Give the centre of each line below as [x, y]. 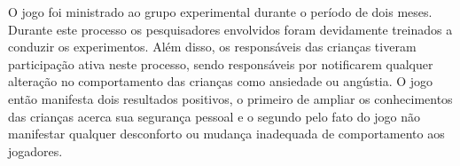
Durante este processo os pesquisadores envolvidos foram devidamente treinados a [230, 29]
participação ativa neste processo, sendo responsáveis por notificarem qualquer [221, 63]
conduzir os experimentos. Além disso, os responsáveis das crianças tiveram [212, 47]
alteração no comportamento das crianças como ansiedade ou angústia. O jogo [221, 81]
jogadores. [35, 150]
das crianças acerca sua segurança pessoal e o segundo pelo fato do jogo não [214, 116]
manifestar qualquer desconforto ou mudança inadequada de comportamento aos [226, 134]
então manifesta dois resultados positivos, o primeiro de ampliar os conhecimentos [230, 98]
